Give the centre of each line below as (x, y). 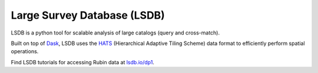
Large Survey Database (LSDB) (88, 15)
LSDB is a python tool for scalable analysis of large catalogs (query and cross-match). (115, 33)
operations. (25, 51)
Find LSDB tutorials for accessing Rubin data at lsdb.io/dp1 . (82, 62)
